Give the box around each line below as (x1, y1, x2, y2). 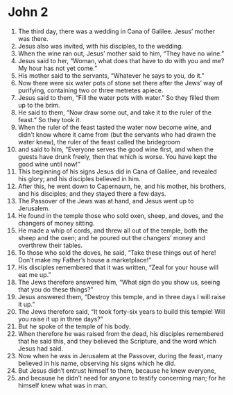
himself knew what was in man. (17, 381, 108, 389)
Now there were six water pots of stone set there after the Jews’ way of (17, 78, 223, 87)
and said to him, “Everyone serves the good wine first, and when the (17, 145, 214, 153)
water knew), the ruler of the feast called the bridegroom (17, 137, 181, 146)
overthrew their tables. (17, 241, 83, 249)
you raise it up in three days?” (17, 314, 103, 323)
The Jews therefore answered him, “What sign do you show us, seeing (17, 278, 221, 286)
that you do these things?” (17, 285, 94, 294)
